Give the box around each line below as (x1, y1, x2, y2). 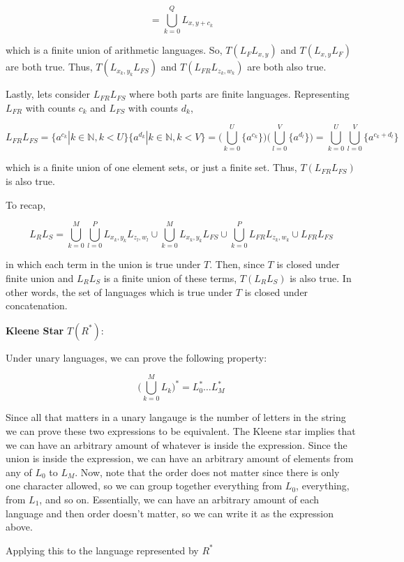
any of (6, 464, 32, 479)
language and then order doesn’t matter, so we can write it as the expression (6, 505, 334, 520)
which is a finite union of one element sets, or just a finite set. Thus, (6, 160, 297, 175)
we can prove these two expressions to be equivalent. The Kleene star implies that (6, 424, 356, 438)
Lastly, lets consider (6, 87, 91, 101)
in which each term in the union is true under (6, 257, 201, 272)
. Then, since (209, 257, 264, 272)
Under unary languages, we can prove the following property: (6, 350, 267, 364)
